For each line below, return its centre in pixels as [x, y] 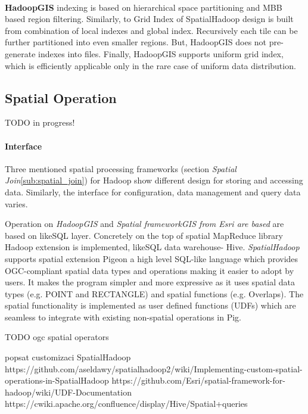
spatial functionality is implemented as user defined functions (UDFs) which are [150, 305]
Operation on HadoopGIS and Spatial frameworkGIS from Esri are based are [144, 224]
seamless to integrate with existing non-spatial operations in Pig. [123, 317]
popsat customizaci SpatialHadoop [68, 357]
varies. [16, 203]
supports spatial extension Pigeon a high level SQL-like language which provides [152, 258]
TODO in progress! [40, 122]
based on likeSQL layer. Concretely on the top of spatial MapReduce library [144, 235]
